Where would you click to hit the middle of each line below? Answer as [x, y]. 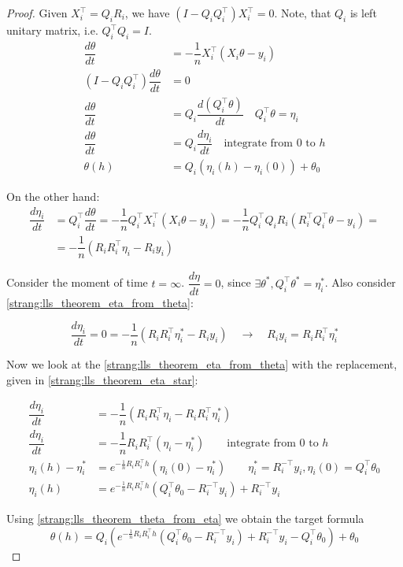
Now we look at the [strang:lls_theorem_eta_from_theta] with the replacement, [202, 363]
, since [236, 282]
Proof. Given [37, 13]
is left [363, 13]
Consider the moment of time [77, 282]
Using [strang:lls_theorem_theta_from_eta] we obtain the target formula [185, 519]
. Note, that [303, 13]
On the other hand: [53, 196]
